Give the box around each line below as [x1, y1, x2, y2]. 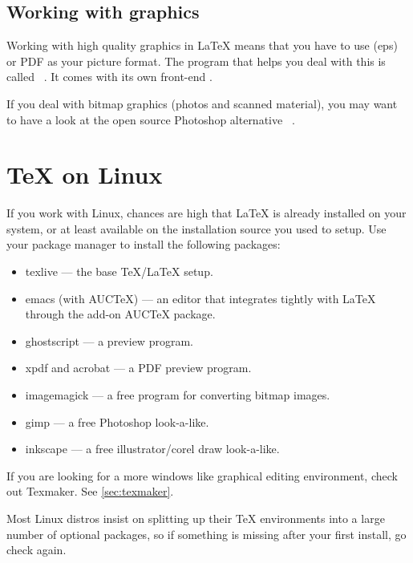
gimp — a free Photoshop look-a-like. [25, 413, 209, 430]
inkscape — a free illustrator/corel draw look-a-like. [25, 440, 280, 457]
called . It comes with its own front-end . [6, 68, 213, 85]
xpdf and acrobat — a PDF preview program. [25, 359, 252, 376]
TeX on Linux [6, 158, 163, 191]
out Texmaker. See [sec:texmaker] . [6, 483, 174, 500]
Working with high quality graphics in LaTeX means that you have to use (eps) [6, 37, 398, 54]
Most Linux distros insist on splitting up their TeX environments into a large [6, 510, 385, 527]
